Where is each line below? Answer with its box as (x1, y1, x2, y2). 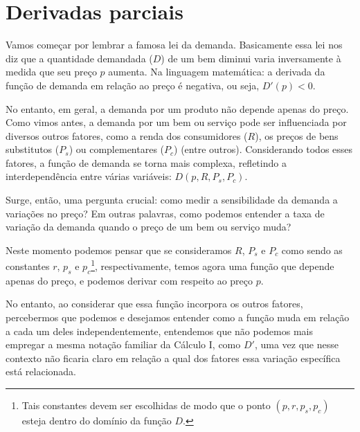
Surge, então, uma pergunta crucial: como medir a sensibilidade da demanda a (6, 192, 338, 207)
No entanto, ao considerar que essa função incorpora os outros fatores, (6, 296, 303, 311)
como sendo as (281, 242, 343, 257)
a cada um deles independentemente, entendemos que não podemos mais (6, 323, 313, 338)
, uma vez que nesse (254, 337, 339, 352)
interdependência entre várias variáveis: (6, 169, 172, 183)
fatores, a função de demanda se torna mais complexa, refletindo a (6, 155, 287, 170)
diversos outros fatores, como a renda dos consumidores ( (6, 128, 248, 143)
